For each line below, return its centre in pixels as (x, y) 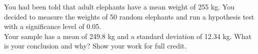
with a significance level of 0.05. (53, 26)
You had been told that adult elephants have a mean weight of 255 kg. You (119, 6)
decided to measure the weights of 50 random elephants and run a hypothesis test (129, 16)
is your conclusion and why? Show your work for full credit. (95, 46)
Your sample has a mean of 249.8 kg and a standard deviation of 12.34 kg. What (128, 36)
